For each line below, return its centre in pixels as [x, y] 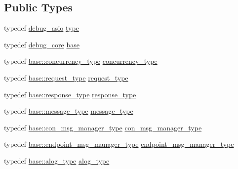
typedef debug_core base [42, 44]
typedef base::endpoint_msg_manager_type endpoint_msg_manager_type [119, 144]
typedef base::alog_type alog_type [57, 160]
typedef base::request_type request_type [66, 77]
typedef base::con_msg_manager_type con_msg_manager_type [103, 127]
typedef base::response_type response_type [70, 94]
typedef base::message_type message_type [69, 111]
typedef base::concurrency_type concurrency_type [81, 61]
